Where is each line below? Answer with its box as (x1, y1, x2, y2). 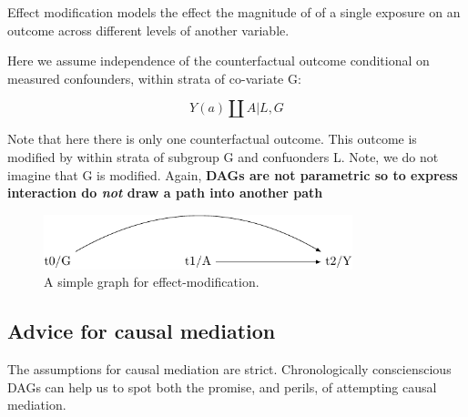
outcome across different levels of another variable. (7, 20, 290, 39)
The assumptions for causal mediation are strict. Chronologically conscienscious (7, 360, 452, 379)
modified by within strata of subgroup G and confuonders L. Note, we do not (7, 147, 439, 166)
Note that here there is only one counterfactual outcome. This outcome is (7, 129, 417, 148)
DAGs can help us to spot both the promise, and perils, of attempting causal (7, 377, 437, 396)
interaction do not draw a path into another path (7, 183, 323, 202)
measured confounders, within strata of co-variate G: (7, 68, 301, 87)
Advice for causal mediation (7, 317, 276, 345)
